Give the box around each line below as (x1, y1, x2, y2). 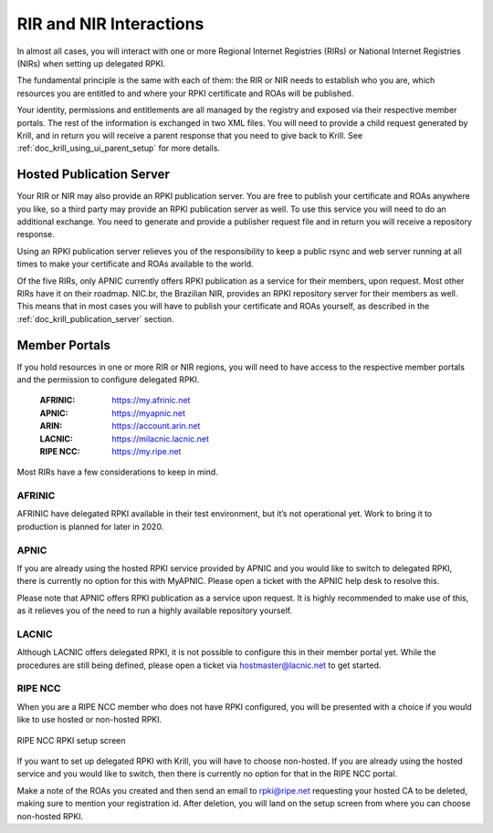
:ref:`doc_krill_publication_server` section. (16, 313, 174, 324)
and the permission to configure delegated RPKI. (16, 374, 200, 385)
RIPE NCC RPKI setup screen (16, 734, 126, 745)
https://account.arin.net (111, 421, 201, 432)
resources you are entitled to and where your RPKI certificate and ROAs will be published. (16, 88, 354, 99)
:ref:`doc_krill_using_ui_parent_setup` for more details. (16, 142, 221, 154)
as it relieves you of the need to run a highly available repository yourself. (16, 605, 292, 616)
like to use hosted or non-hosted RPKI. (16, 714, 163, 725)
